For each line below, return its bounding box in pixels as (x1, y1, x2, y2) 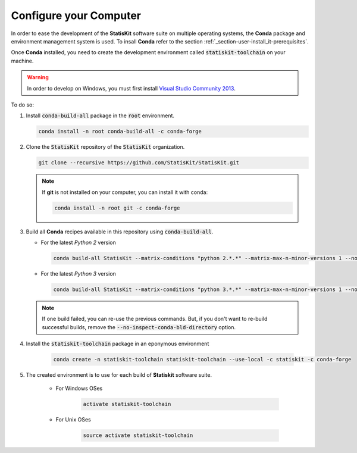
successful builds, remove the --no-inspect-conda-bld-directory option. (42, 323, 236, 330)
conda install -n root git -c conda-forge (54, 204, 180, 211)
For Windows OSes (55, 385, 103, 392)
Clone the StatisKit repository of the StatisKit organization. (26, 143, 185, 151)
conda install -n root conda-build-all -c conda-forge (38, 128, 202, 135)
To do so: (11, 101, 34, 108)
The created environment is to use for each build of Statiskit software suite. (26, 371, 212, 379)
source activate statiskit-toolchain (83, 432, 193, 439)
